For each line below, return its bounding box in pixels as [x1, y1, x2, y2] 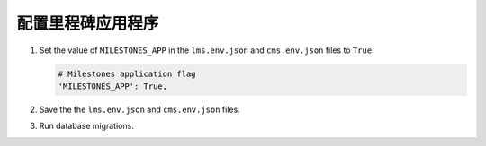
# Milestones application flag [58, 68, 197, 79]
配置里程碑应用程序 [16, 13, 159, 33]
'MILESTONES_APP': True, [58, 81, 168, 91]
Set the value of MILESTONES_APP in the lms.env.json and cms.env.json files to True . [39, 45, 374, 56]
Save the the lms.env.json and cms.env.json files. [39, 104, 240, 115]
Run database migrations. [39, 121, 134, 132]
